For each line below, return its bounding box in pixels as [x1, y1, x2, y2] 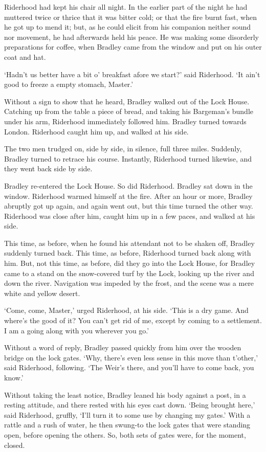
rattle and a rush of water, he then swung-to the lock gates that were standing [4, 419, 251, 430]
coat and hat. [4, 51, 46, 62]
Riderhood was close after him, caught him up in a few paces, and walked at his [4, 210, 255, 221]
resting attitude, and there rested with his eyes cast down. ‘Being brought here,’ [4, 399, 255, 410]
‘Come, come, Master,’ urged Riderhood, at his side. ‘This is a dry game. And [4, 305, 249, 315]
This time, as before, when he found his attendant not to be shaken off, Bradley [4, 237, 255, 248]
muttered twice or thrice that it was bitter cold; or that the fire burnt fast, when [4, 11, 257, 22]
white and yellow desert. [4, 287, 80, 298]
